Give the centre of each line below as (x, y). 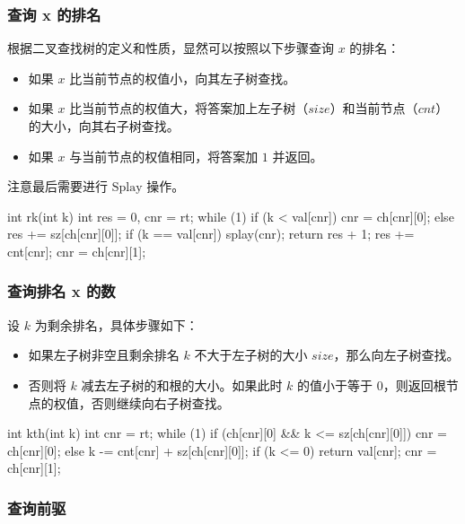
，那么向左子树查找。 (396, 355)
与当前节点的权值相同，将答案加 (164, 156)
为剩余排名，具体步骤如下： (116, 324)
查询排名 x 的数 (61, 291)
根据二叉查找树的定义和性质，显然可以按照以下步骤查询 (171, 48)
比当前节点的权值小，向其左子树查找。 (183, 78)
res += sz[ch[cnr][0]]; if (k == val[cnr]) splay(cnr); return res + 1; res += (211, 234)
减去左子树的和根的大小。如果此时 (182, 384)
